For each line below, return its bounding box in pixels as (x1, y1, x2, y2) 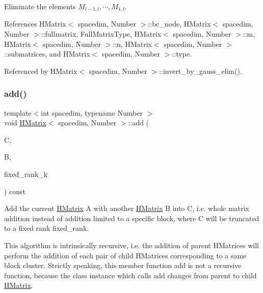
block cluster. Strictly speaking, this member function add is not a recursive (4, 260, 242, 271)
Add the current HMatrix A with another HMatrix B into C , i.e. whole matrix (4, 203, 249, 214)
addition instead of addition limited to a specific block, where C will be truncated (4, 212, 259, 223)
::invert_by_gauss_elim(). (159, 65, 242, 76)
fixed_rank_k (4, 169, 48, 179)
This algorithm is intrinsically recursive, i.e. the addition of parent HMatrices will (4, 239, 259, 250)
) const (4, 185, 26, 196)
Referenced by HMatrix (4, 65, 77, 76)
